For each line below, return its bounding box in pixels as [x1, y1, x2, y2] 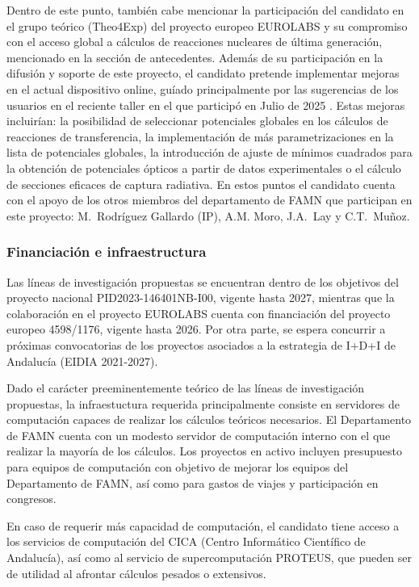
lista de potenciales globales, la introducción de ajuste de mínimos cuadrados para [6, 144, 413, 161]
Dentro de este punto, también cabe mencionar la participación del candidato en [6, 2, 404, 18]
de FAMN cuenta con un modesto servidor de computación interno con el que [6, 426, 391, 443]
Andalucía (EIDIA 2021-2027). [6, 352, 158, 369]
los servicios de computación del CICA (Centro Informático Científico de [6, 533, 366, 550]
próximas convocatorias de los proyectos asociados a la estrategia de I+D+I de [6, 336, 396, 353]
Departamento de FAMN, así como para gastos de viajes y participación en [6, 474, 379, 491]
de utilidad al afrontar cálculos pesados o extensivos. [6, 564, 266, 581]
